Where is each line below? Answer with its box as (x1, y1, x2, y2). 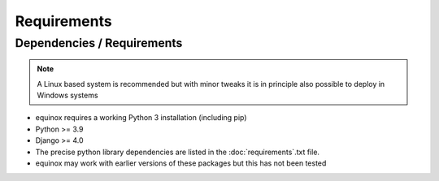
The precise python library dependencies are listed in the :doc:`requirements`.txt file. (35, 147, 320, 157)
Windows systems (37, 90, 98, 100)
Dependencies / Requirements (15, 36, 183, 50)
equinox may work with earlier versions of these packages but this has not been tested (35, 158, 327, 168)
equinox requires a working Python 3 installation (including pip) (35, 113, 247, 123)
